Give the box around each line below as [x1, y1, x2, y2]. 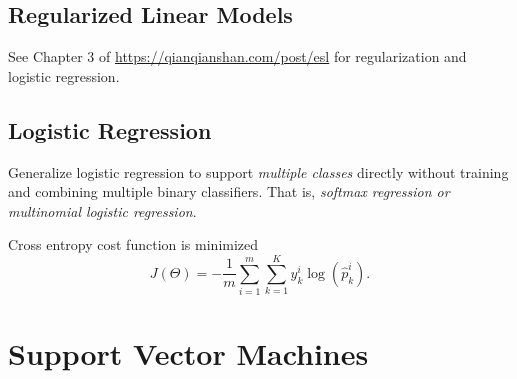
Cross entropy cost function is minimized [8, 234, 259, 255]
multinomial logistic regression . [8, 200, 197, 221]
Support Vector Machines [8, 333, 369, 374]
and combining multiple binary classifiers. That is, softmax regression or [8, 181, 450, 202]
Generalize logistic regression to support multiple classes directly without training [8, 161, 509, 182]
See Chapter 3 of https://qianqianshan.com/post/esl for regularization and [8, 46, 467, 67]
